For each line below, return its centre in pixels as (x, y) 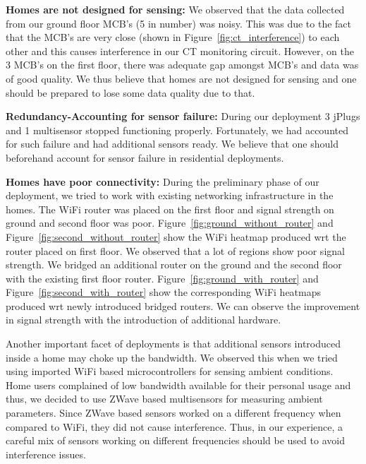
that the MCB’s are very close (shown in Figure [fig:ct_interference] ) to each (173, 37)
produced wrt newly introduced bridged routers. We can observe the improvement (183, 305)
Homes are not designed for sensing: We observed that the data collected (175, 9)
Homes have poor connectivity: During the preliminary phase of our (163, 181)
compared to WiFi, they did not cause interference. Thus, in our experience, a (175, 426)
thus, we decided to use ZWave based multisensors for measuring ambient (164, 399)
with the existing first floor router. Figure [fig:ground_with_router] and (162, 278)
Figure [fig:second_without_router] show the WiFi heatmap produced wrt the (176, 236)
